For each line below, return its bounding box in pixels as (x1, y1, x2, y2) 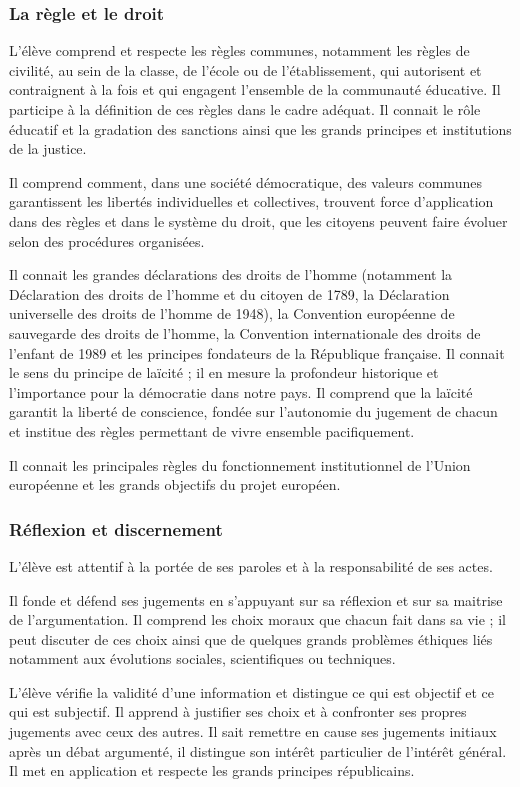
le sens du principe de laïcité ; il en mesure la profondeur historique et (9, 362, 439, 383)
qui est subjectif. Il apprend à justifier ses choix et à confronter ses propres (9, 701, 467, 722)
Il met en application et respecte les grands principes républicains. (9, 760, 415, 781)
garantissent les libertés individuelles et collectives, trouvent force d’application (9, 191, 494, 212)
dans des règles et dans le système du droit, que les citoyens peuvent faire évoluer (9, 210, 508, 231)
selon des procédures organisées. (9, 230, 205, 251)
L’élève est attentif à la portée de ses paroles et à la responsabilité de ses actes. (9, 555, 493, 576)
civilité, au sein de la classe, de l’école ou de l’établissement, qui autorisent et (9, 59, 482, 80)
